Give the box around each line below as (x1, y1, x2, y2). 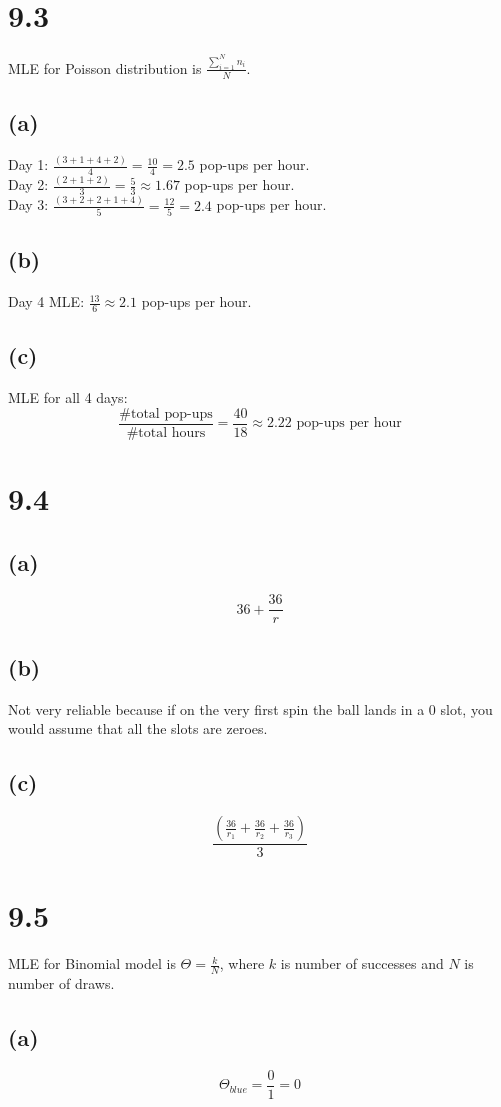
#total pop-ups (119, 406, 213, 421)
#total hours (126, 425, 206, 440)
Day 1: (8, 154, 49, 175)
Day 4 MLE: (8, 291, 85, 312)
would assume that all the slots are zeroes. (8, 718, 268, 739)
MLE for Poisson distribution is (8, 57, 202, 78)
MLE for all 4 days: (8, 387, 128, 408)
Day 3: (8, 194, 49, 215)
